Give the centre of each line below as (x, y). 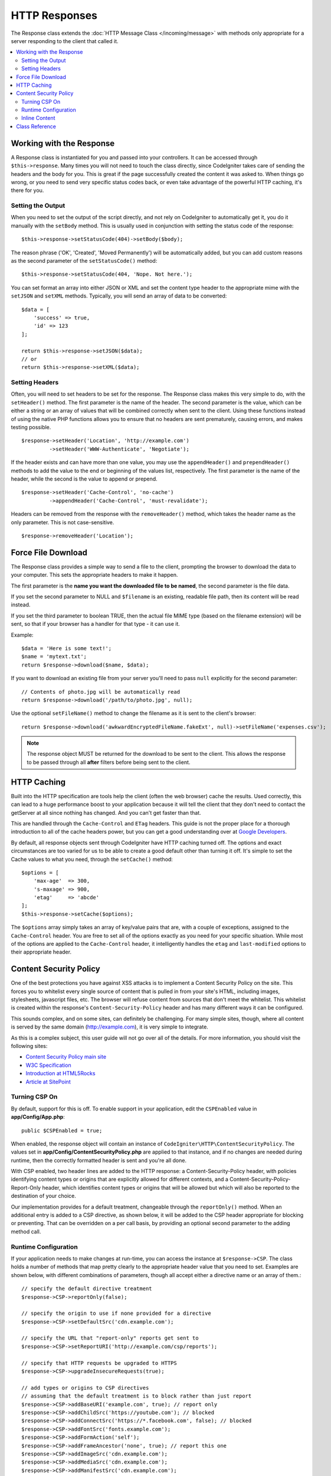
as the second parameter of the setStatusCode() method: (84, 261)
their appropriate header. (41, 952)
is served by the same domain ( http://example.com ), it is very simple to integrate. (110, 1027)
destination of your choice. (44, 1196)
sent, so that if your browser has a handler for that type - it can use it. (95, 624)
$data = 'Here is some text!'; (67, 648)
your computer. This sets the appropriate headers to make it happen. (94, 575)
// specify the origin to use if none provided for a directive (117, 1313)
